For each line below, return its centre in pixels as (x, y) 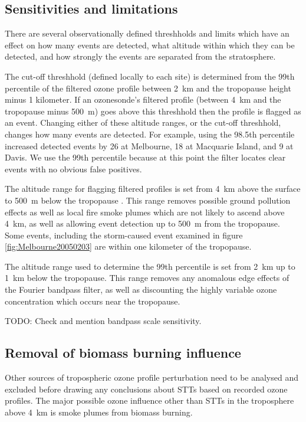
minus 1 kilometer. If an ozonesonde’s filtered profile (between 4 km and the (143, 99)
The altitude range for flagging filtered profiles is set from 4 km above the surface (153, 189)
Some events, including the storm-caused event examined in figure (124, 235)
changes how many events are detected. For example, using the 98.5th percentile (150, 134)
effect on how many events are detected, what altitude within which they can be (150, 45)
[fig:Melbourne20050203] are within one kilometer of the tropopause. (128, 246)
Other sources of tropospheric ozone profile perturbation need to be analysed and (152, 377)
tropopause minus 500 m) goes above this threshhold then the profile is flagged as (153, 111)
